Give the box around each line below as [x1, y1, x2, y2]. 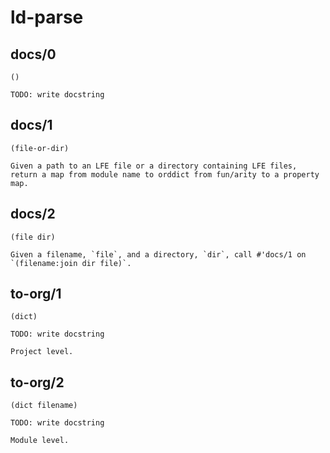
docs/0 [10, 46, 57, 63]
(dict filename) [10, 401, 78, 411]
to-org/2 [10, 374, 65, 391]
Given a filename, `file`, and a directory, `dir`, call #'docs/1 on [10, 249, 307, 260]
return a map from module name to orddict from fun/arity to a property [10, 169, 320, 180]
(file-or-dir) [10, 143, 70, 153]
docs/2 [10, 206, 56, 223]
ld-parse [10, 6, 84, 29]
